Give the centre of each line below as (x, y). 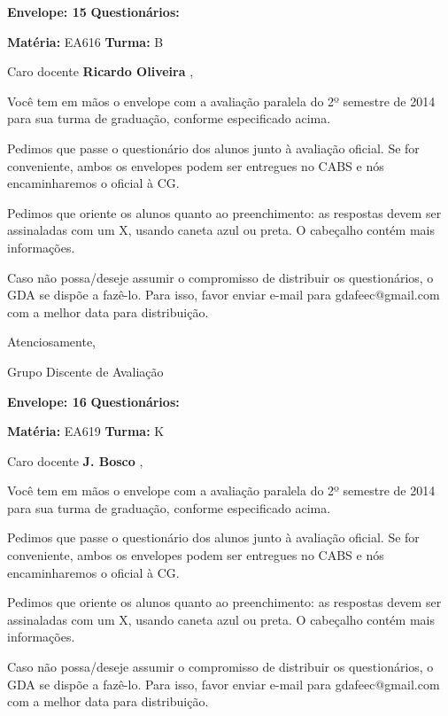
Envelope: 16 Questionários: (93, 401)
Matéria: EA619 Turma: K (86, 431)
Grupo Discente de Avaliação (85, 371)
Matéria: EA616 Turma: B (85, 41)
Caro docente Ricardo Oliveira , (100, 71)
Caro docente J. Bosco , (75, 460)
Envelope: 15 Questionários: (93, 12)
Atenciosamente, (52, 342)
